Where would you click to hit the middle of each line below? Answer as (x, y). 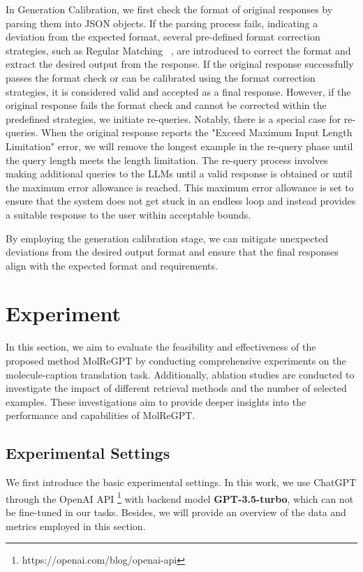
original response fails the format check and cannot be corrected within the (166, 105)
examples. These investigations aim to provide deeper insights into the (156, 401)
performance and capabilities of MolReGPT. (101, 415)
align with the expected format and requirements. (112, 265)
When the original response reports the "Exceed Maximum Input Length (197, 132)
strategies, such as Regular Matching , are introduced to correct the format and (178, 50)
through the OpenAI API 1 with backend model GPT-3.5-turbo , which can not (180, 497)
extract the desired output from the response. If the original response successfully (180, 64)
